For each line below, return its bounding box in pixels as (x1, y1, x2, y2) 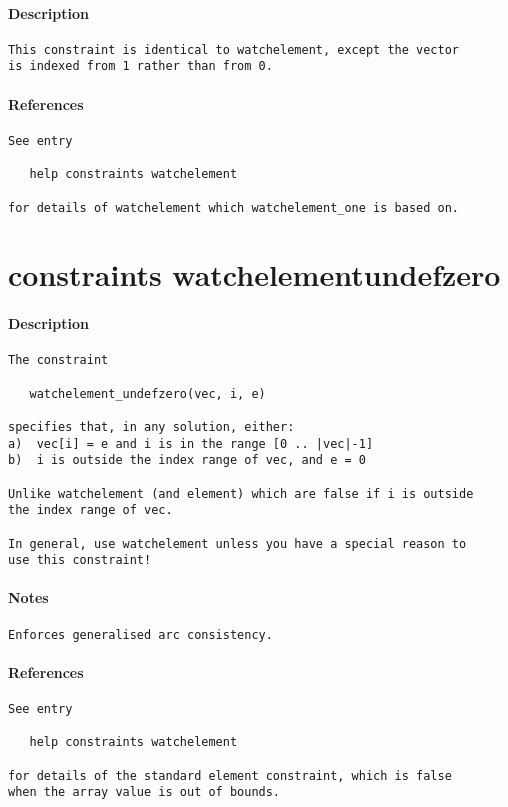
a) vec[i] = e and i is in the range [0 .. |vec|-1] (8, 436, 374, 451)
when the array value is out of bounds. (8, 785, 281, 800)
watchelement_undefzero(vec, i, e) (29, 386, 266, 401)
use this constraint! (8, 553, 152, 568)
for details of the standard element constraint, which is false (8, 768, 452, 783)
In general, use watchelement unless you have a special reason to (8, 536, 467, 551)
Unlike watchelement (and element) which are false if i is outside (8, 486, 474, 501)
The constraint (8, 353, 109, 368)
